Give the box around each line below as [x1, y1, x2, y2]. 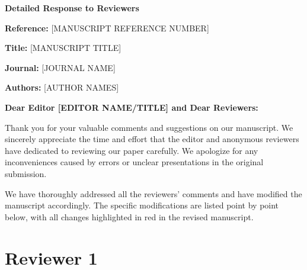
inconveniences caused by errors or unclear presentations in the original [5, 156, 264, 168]
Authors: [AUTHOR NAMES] [5, 81, 119, 94]
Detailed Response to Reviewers [5, 2, 139, 14]
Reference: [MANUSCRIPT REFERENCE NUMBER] [5, 21, 209, 34]
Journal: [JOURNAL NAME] [5, 61, 116, 73]
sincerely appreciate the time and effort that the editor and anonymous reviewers [5, 133, 299, 145]
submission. [5, 167, 47, 179]
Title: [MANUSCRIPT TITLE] [5, 41, 121, 54]
